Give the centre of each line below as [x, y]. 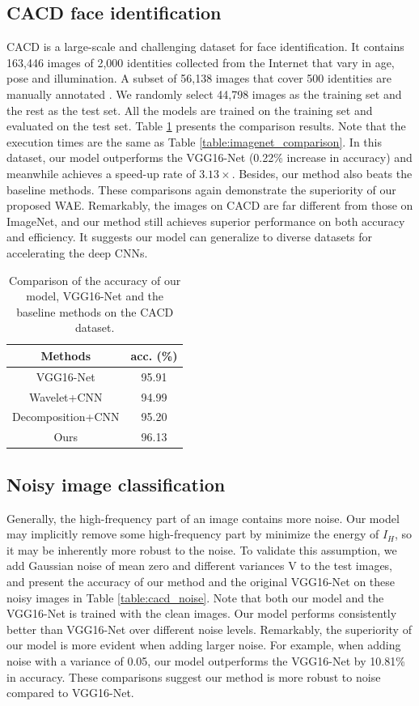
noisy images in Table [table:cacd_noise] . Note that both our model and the [195, 597]
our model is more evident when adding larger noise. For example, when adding [204, 645]
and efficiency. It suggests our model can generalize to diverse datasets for [190, 237]
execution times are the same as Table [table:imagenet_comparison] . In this [194, 141]
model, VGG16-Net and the [95, 296]
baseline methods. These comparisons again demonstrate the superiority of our [201, 189]
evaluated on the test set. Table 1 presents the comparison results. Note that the [206, 126]
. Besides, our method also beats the [322, 173]
